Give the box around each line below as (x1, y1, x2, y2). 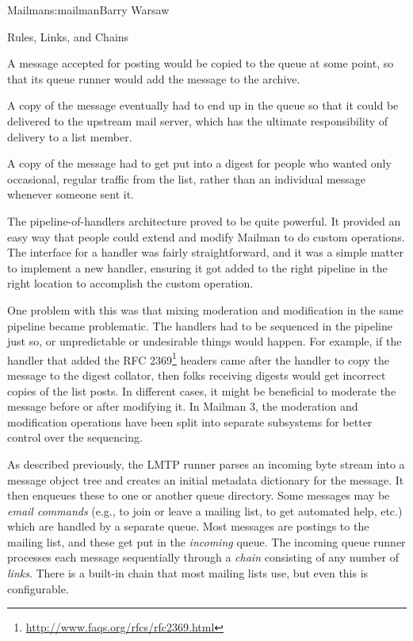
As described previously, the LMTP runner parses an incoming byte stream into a (7, 455, 405, 472)
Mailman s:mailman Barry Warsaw (7, 2, 170, 17)
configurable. (7, 580, 69, 597)
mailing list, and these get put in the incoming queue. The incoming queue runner (7, 533, 406, 550)
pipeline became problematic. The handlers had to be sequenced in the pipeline (7, 317, 392, 334)
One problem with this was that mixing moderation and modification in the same (7, 301, 403, 318)
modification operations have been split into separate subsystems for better (7, 413, 373, 430)
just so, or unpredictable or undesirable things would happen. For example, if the (7, 333, 402, 349)
